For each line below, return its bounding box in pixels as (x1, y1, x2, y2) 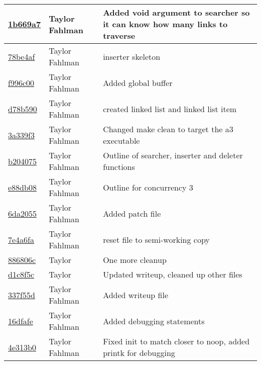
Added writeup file (103, 289, 168, 301)
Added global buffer (103, 76, 173, 88)
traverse (103, 30, 136, 41)
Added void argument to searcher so (103, 7, 250, 18)
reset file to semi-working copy (103, 233, 210, 245)
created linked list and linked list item (103, 103, 237, 115)
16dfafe (8, 315, 33, 327)
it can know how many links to (103, 18, 228, 30)
